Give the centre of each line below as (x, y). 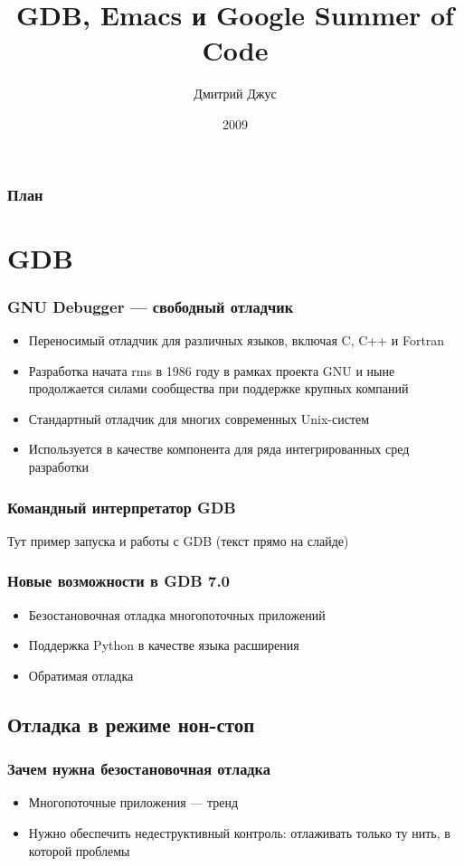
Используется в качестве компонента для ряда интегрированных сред (219, 449)
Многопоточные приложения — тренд (133, 802)
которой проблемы (79, 850)
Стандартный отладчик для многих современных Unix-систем (199, 418)
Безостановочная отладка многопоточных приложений (177, 614)
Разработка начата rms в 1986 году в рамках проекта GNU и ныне (212, 370)
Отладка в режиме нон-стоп (131, 724)
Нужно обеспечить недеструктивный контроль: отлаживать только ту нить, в (239, 832)
